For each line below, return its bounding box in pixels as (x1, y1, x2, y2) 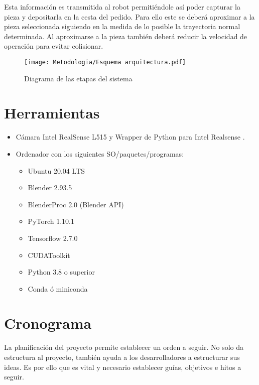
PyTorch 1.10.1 (28, 216, 75, 226)
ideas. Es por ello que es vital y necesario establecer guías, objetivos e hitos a (4, 361, 241, 372)
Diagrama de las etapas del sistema (24, 73, 133, 83)
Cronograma (4, 313, 92, 333)
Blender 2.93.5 (28, 182, 72, 193)
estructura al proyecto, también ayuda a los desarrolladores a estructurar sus (4, 352, 240, 362)
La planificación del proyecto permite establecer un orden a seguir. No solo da (4, 342, 243, 352)
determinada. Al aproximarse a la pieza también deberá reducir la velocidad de (4, 31, 247, 41)
